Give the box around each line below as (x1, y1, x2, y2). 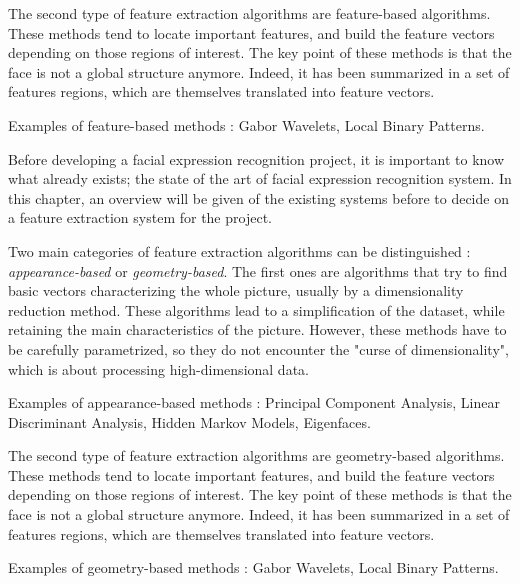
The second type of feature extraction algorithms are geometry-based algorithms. (8, 445, 505, 466)
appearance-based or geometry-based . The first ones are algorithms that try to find (8, 260, 508, 281)
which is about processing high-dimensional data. (8, 358, 309, 379)
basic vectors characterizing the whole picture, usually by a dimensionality (8, 280, 464, 301)
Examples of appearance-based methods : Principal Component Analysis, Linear (8, 392, 500, 413)
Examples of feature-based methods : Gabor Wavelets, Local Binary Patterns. (8, 114, 485, 135)
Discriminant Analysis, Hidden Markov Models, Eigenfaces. (8, 411, 371, 432)
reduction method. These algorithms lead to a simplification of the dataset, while (8, 299, 505, 320)
